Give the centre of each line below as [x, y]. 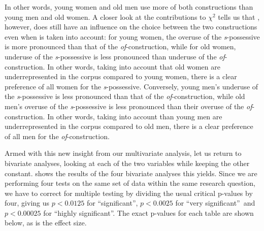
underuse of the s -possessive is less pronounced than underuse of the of [115, 56]
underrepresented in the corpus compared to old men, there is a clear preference [129, 126]
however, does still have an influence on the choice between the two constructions [131, 27]
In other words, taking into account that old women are [134, 66]
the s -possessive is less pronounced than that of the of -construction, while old [125, 96]
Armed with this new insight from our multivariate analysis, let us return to [123, 153]
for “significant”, [112, 203]
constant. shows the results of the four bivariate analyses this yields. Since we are [131, 173]
